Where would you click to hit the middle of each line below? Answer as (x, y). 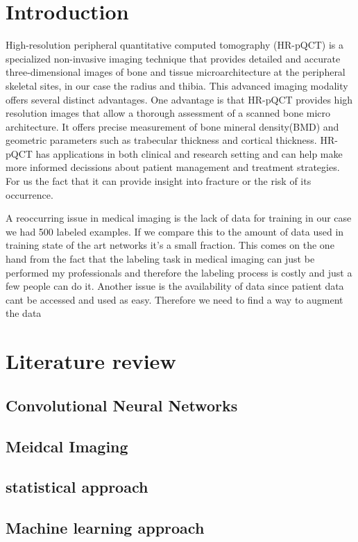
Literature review (91, 361)
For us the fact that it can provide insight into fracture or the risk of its (159, 181)
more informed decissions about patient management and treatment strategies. (173, 167)
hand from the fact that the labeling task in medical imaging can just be (160, 259)
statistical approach (77, 487)
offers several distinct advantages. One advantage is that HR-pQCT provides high (179, 99)
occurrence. (29, 194)
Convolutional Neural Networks (122, 405)
